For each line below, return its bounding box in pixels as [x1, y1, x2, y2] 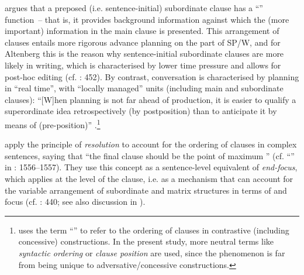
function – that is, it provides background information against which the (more [5, 13, 289, 25]
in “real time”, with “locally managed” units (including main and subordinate [5, 82, 284, 94]
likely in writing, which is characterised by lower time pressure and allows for [5, 59, 281, 71]
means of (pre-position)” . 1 [5, 116, 101, 130]
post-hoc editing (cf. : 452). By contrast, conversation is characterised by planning [5, 70, 299, 82]
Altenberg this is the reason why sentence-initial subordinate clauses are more [5, 47, 284, 60]
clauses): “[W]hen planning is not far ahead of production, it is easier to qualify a [5, 93, 296, 105]
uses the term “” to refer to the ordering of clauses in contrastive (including [18, 224, 289, 236]
